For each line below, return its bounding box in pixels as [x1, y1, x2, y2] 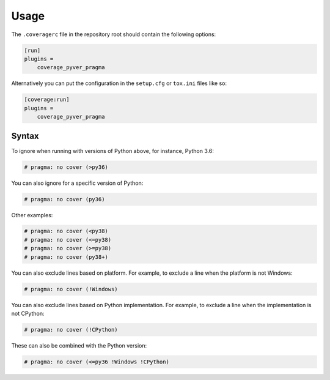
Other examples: [11, 211, 53, 218]
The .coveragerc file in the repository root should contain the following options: [11, 31, 216, 38]
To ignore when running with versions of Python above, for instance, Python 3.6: [11, 147, 214, 154]
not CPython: [11, 310, 45, 317]
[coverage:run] [24, 96, 70, 103]
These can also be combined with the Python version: [11, 341, 147, 349]
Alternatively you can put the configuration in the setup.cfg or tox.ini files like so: [11, 80, 227, 87]
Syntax [11, 131, 39, 141]
